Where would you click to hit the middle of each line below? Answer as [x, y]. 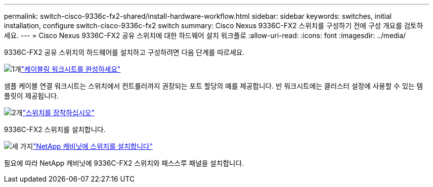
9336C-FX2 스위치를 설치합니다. [55, 129]
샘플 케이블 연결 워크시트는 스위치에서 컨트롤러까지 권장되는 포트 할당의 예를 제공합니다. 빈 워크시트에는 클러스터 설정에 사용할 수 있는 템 [214, 86]
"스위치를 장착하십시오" [59, 113]
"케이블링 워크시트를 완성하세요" [71, 69]
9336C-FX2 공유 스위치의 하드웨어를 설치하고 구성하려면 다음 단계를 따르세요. [124, 52]
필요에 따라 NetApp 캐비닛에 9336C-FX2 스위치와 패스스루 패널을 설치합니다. [124, 163]
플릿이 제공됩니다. [32, 96]
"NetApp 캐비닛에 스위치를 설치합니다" [93, 146]
